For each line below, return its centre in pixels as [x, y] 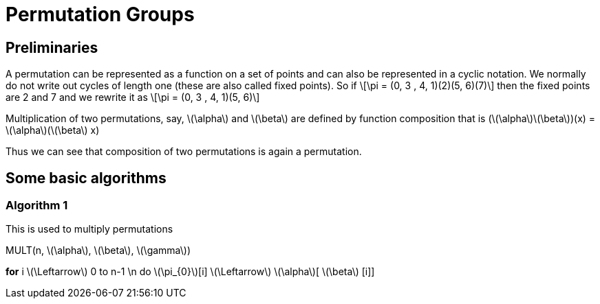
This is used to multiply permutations [89, 229]
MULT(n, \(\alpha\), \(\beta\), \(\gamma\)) [98, 250]
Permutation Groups [100, 14]
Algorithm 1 [37, 206]
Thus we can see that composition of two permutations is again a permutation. [184, 152]
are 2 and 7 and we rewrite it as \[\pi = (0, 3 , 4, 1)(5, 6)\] [133, 97]
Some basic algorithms [86, 178]
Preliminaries [52, 47]
